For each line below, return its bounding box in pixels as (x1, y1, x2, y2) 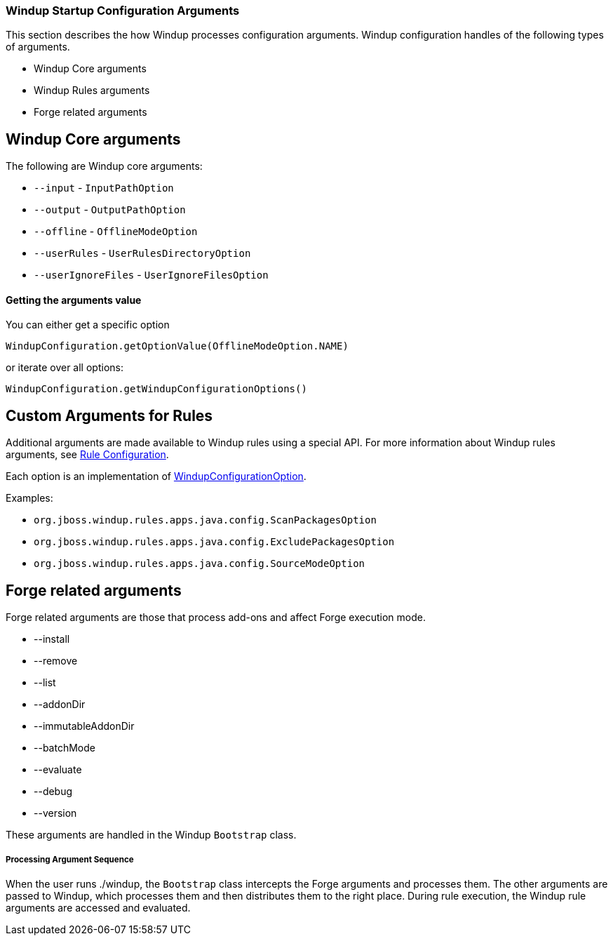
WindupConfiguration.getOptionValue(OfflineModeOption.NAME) (6, 340, 349, 352)
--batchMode (34, 742, 95, 754)
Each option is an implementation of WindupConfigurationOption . (6, 470, 306, 483)
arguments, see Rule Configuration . (6, 448, 169, 461)
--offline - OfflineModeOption (34, 225, 198, 238)
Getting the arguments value (6, 293, 142, 306)
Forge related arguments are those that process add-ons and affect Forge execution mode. (6, 611, 426, 624)
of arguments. (6, 41, 70, 53)
